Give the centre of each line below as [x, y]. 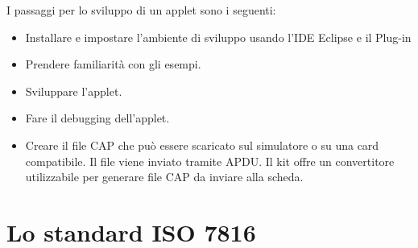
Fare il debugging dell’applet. [97, 118]
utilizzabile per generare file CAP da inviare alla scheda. [164, 177]
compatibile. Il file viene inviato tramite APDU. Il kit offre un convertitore [210, 161]
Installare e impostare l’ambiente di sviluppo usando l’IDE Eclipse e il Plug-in [218, 37]
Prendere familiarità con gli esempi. [113, 64]
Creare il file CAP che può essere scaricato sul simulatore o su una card [202, 145]
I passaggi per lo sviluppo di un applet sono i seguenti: [141, 10]
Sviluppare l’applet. [74, 91]
